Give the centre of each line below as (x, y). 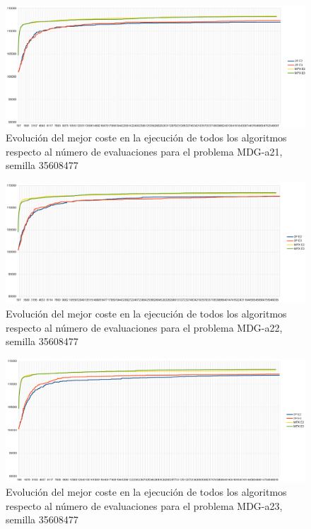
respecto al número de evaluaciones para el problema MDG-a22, (144, 327)
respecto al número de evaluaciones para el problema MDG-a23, (144, 505)
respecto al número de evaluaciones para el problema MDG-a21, (144, 151)
